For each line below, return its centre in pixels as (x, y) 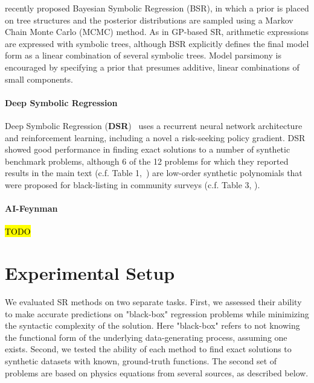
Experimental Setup (90, 273)
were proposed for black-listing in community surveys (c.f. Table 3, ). (133, 184)
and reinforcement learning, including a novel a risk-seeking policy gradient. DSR (155, 137)
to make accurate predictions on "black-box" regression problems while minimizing (157, 313)
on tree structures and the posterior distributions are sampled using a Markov (149, 20)
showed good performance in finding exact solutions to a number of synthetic (148, 149)
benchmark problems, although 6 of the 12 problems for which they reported (147, 161)
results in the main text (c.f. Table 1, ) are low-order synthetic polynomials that (154, 173)
